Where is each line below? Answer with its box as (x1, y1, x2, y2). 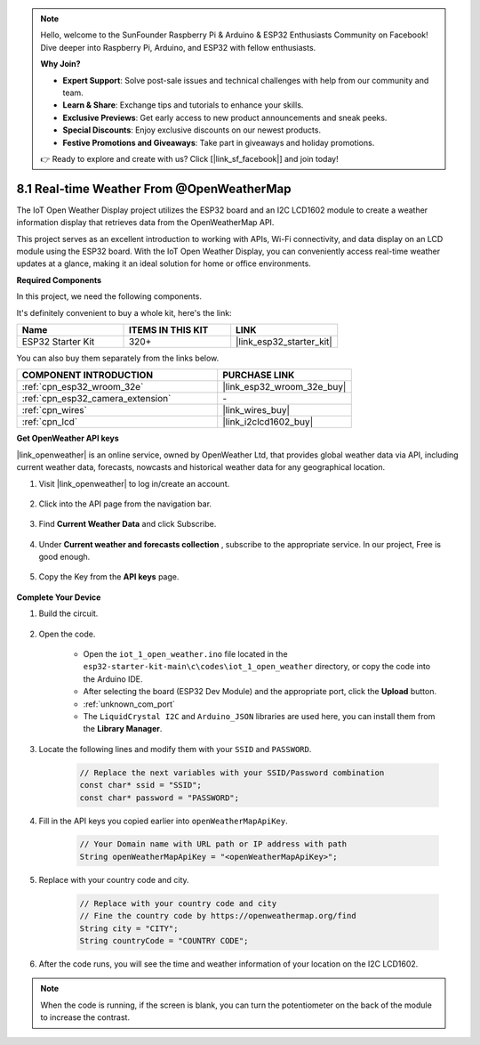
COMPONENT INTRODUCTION (21, 369, 154, 382)
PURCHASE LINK (222, 369, 295, 382)
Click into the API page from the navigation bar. (38, 498, 212, 509)
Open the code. (38, 628, 96, 639)
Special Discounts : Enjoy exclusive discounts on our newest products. (62, 125, 322, 135)
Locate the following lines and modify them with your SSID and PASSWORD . (38, 743, 312, 754)
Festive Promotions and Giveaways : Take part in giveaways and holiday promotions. (62, 137, 375, 148)
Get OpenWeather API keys (16, 433, 119, 444)
